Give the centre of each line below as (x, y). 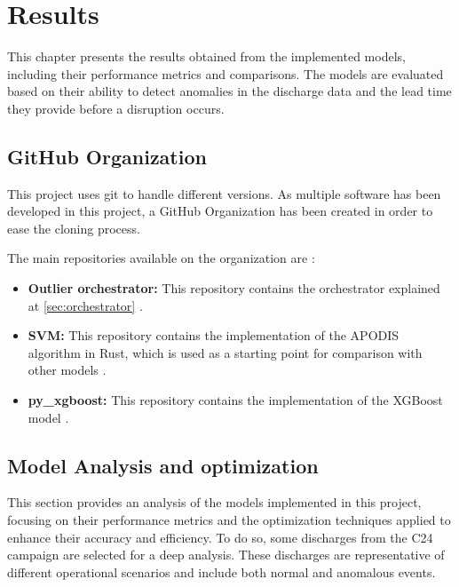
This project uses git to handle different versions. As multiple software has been (224, 193)
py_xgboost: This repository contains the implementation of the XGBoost (235, 400)
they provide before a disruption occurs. (116, 108)
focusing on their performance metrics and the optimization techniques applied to (229, 520)
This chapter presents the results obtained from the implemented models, (206, 56)
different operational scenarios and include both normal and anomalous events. (222, 571)
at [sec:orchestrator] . (85, 305)
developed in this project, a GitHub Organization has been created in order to (220, 211)
